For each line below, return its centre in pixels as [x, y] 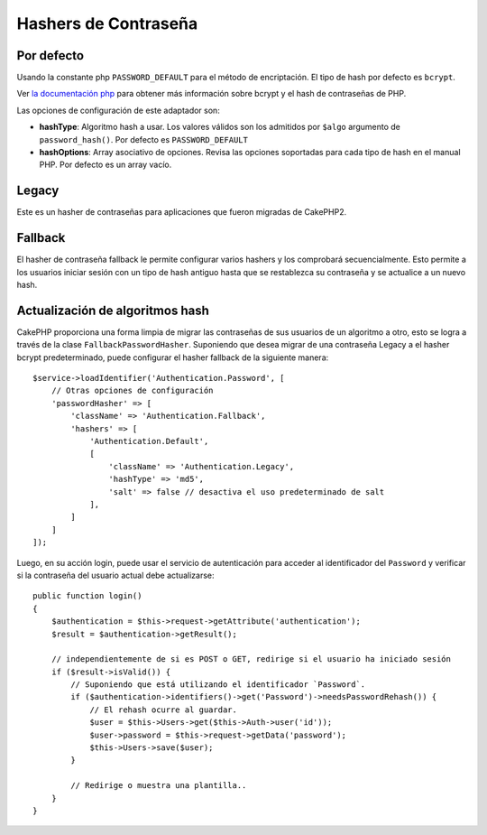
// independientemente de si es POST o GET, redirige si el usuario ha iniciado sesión [251, 659]
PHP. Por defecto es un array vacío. [106, 165]
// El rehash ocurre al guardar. [164, 710]
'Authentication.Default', [149, 441]
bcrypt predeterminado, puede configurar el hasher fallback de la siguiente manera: [173, 357]
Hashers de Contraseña [107, 23]
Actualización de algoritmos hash [113, 310]
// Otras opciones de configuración [132, 391]
